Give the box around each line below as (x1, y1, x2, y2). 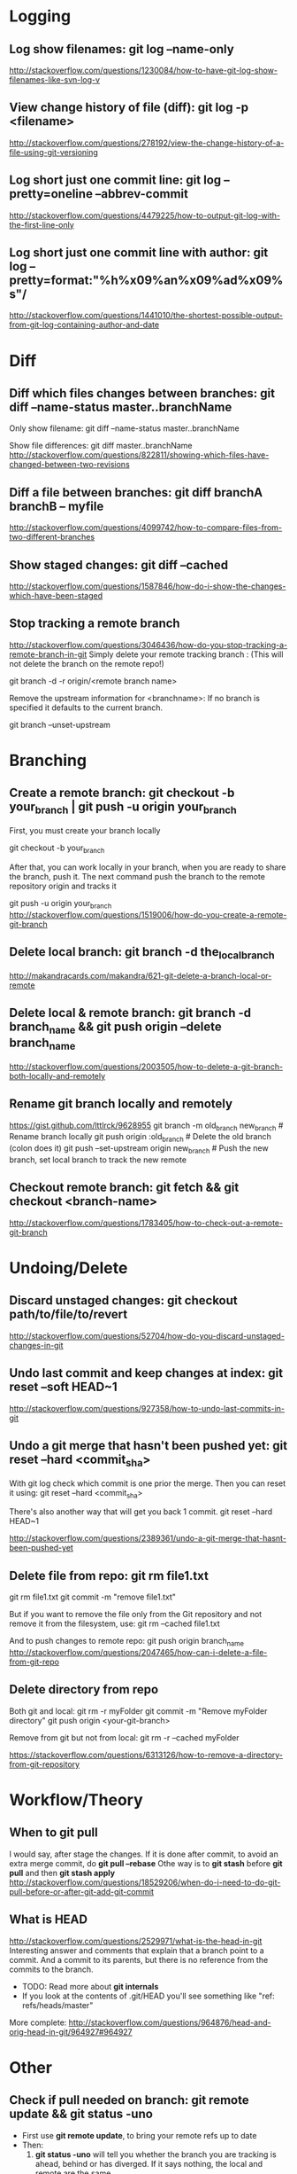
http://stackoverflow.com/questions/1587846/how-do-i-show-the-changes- (9, 581, 286, 591)
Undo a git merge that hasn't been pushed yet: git (9, 1438, 288, 1453)
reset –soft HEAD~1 (9, 1380, 118, 1395)
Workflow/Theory (9, 1790, 143, 1810)
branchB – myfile (9, 498, 104, 513)
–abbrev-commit (95, 186, 188, 201)
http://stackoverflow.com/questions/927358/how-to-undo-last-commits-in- (9, 1403, 286, 1413)
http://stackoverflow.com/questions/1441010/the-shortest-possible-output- (9, 310, 284, 321)
